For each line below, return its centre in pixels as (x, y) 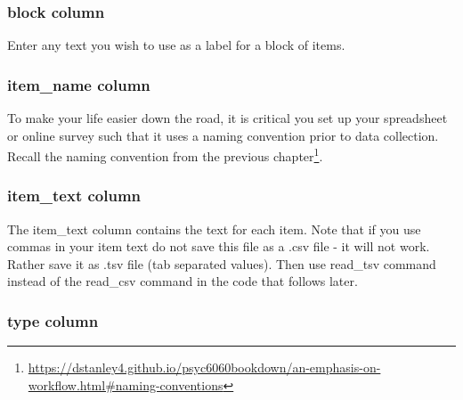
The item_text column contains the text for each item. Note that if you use (214, 229)
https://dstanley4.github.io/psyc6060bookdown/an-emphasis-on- (204, 367)
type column (53, 320)
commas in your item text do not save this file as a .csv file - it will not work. (219, 246)
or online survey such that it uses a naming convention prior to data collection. (223, 135)
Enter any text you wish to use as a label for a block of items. (176, 45)
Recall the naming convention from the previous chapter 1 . (165, 155)
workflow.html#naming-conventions (126, 384)
